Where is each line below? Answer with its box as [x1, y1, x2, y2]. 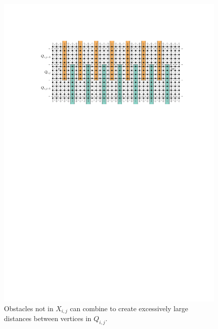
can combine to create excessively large [70, 303, 188, 313]
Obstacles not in [4, 303, 54, 313]
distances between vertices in [4, 313, 92, 323]
